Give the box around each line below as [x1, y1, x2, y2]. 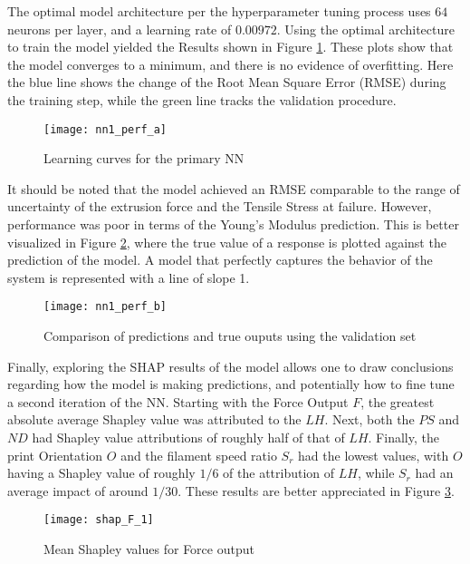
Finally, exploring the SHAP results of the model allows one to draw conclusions [7, 356, 454, 375]
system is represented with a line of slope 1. [7, 267, 250, 287]
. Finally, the [368, 428, 439, 446]
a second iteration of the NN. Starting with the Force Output [7, 392, 349, 411]
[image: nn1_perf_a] [43, 122, 168, 136]
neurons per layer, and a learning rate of [7, 19, 232, 38]
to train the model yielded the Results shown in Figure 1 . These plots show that [7, 37, 454, 56]
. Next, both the [324, 410, 415, 429]
